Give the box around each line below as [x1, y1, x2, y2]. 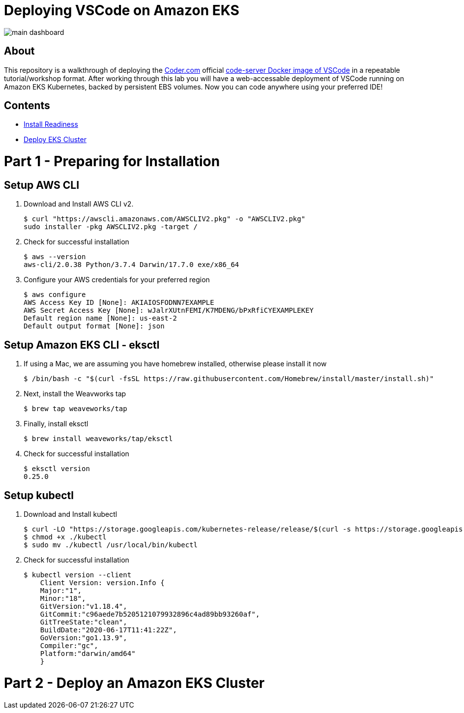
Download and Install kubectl [24, 510, 117, 519]
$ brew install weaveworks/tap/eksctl [24, 435, 173, 443]
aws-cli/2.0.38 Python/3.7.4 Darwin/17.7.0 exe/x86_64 [24, 261, 239, 269]
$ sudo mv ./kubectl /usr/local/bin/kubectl [24, 541, 198, 549]
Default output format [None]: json [24, 322, 165, 330]
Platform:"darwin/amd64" [40, 650, 136, 658]
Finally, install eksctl [24, 419, 88, 428]
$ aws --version [24, 253, 86, 261]
